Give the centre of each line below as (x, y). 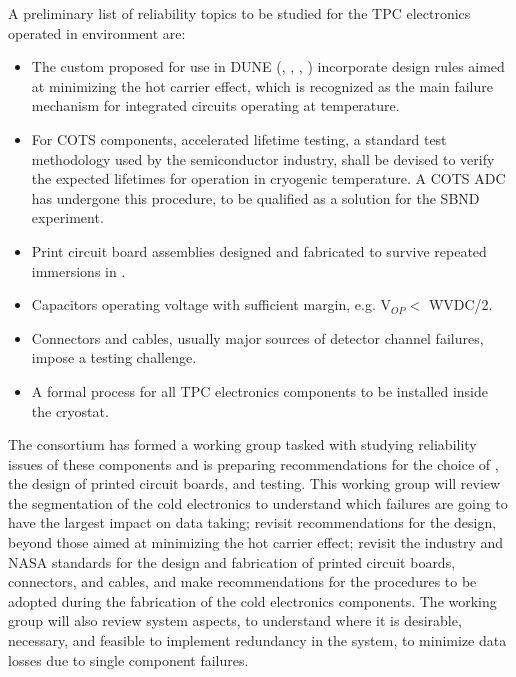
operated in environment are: (97, 32)
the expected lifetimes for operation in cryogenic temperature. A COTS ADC (268, 178)
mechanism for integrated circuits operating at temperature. (215, 105)
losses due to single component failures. (128, 659)
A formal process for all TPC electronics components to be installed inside (259, 390)
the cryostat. (70, 410)
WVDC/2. (460, 304)
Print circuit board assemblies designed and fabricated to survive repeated (259, 250)
